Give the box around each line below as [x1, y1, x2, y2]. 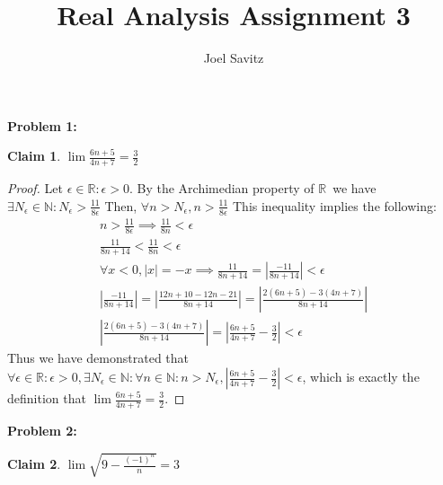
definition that [7, 389, 86, 407]
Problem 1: [7, 116, 77, 135]
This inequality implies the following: [232, 196, 437, 215]
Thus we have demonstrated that [7, 348, 190, 367]
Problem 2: [7, 420, 77, 439]
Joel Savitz [203, 48, 264, 67]
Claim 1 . [7, 146, 61, 165]
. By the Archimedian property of [128, 179, 315, 198]
